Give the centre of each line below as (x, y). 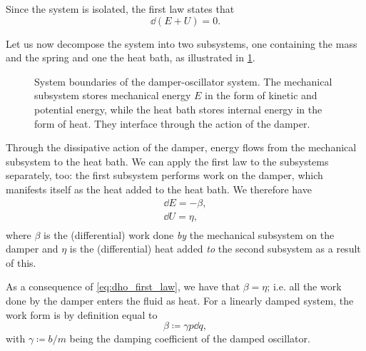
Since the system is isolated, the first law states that (120, 9)
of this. (21, 262)
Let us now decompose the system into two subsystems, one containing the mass (182, 43)
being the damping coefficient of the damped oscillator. (190, 339)
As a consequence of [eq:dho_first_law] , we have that (123, 286)
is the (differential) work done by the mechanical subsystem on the (189, 234)
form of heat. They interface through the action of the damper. (172, 123)
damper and (32, 249)
